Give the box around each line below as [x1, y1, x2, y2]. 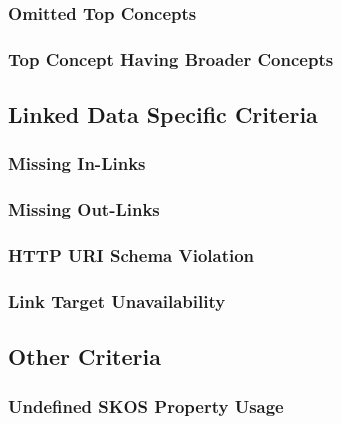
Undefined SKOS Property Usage [8, 393, 284, 418]
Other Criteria [8, 341, 161, 372]
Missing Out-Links [8, 197, 160, 222]
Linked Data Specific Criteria [8, 99, 318, 130]
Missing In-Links [8, 151, 146, 176]
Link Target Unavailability [8, 288, 226, 313]
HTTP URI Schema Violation [8, 243, 255, 268]
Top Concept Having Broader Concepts [8, 46, 334, 71]
